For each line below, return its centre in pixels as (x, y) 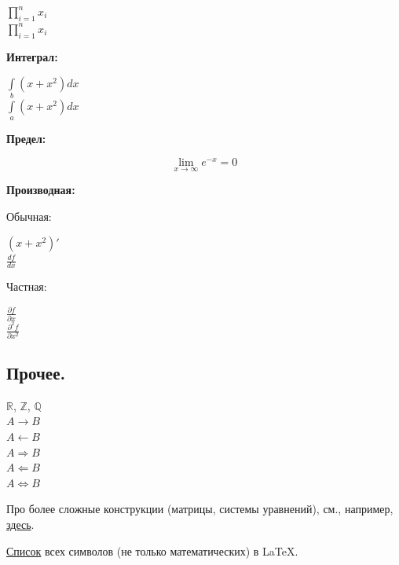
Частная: (27, 286)
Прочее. (36, 372)
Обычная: (29, 216)
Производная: (41, 190)
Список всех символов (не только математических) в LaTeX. (152, 550)
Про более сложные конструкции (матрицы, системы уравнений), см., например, (200, 509)
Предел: (26, 139)
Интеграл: (32, 56)
